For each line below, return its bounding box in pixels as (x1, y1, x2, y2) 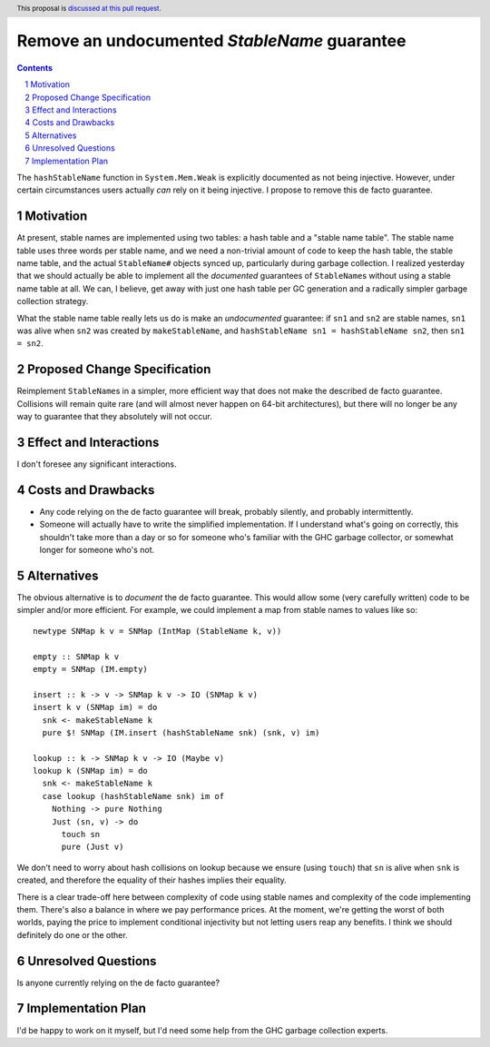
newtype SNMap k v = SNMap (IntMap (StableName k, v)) (33, 626, 282, 636)
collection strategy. (16, 296, 89, 307)
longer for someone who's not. (39, 545, 155, 556)
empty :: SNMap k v (33, 651, 120, 662)
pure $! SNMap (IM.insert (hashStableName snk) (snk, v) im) (42, 727, 320, 737)
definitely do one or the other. (16, 929, 128, 940)
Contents (16, 62, 54, 73)
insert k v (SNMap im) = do (33, 702, 158, 713)
